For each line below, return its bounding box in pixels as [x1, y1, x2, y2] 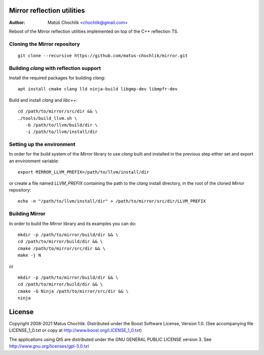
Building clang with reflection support [9, 65, 101, 71]
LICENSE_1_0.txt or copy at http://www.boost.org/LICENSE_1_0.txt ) [9, 328, 142, 333]
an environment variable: [9, 158, 59, 164]
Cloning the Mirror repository [9, 41, 80, 47]
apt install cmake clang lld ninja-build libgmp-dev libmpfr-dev [18, 86, 178, 92]
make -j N [18, 252, 41, 258]
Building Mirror [9, 210, 46, 217]
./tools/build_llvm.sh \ [18, 115, 77, 121]
